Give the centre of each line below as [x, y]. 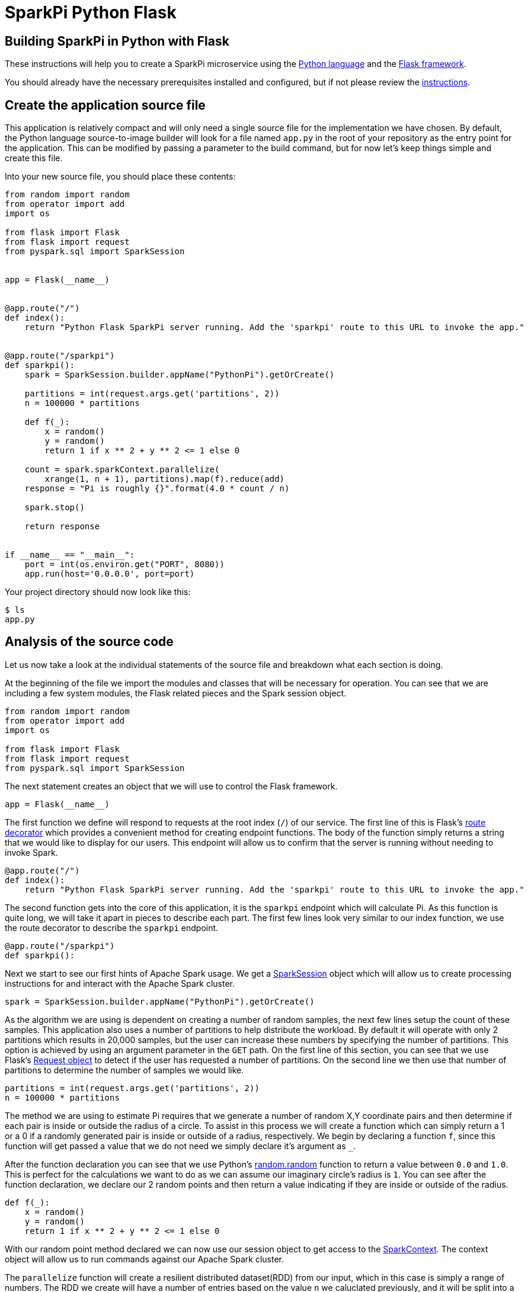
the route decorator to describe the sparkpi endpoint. [112, 928]
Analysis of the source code [89, 642]
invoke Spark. [31, 852]
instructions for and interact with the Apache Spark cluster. [120, 983]
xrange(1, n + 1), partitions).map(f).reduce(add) [165, 479]
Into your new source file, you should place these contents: [120, 177]
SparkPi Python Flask [91, 12]
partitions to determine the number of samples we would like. [124, 1070]
